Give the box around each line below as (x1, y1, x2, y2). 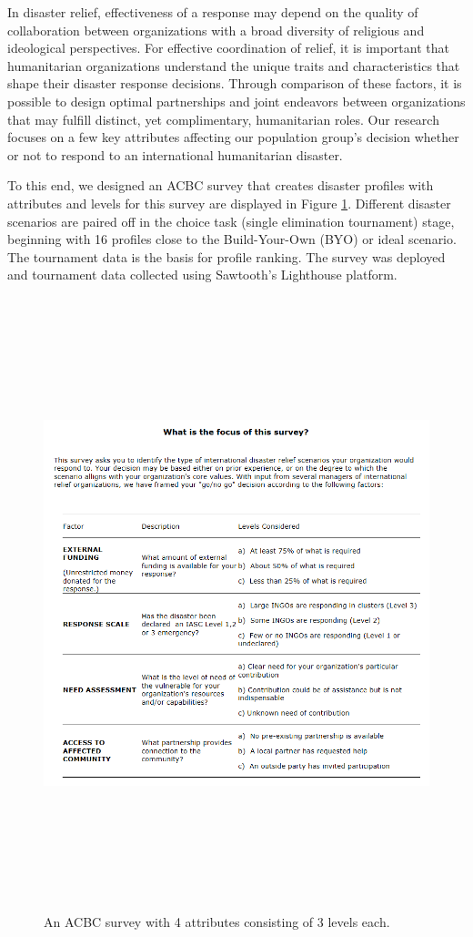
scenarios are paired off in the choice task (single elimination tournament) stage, (7, 211, 455, 230)
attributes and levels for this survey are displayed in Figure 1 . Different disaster (7, 193, 451, 212)
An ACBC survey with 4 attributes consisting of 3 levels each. (44, 912, 390, 931)
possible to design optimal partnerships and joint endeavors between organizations (7, 91, 466, 110)
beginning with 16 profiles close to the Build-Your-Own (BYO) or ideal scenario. (7, 229, 457, 249)
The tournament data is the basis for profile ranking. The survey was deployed (7, 247, 446, 266)
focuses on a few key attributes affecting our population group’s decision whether (7, 127, 459, 147)
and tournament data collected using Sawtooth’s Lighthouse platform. (7, 265, 398, 284)
